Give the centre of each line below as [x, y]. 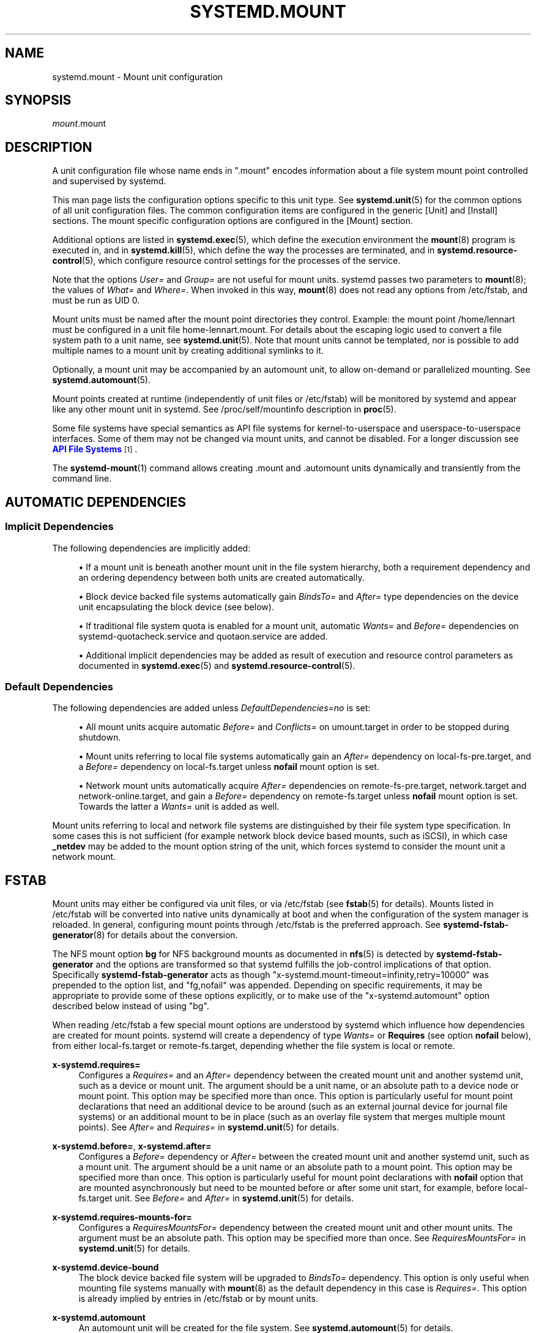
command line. [82, 479]
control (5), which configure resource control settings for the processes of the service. [226, 261]
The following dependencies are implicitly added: [151, 548]
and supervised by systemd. [109, 181]
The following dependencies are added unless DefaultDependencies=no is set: [211, 708]
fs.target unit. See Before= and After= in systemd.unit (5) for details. [216, 1198]
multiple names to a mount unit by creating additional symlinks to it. [188, 351]
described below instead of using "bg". [131, 1006]
